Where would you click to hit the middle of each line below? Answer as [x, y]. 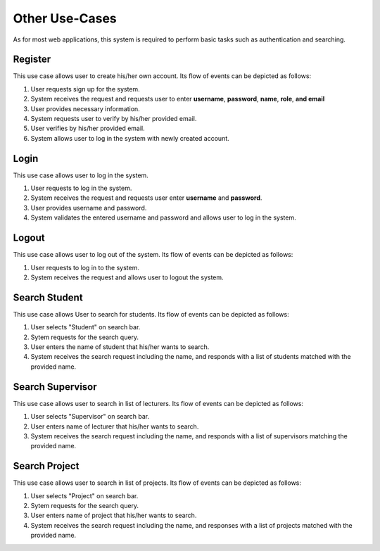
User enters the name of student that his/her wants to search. [120, 347]
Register [32, 59]
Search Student [48, 297]
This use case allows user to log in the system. [81, 175]
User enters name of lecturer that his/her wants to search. [115, 426]
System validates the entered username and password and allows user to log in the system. [163, 217]
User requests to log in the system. [81, 188]
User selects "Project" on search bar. [84, 495]
